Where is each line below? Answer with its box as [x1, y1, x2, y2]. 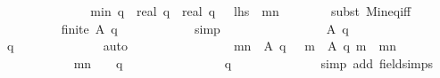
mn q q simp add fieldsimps [73, 53, 434, 72]
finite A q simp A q [61, 19, 349, 37]
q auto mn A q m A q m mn [6, 36, 396, 55]
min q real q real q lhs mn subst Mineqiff [90, 2, 411, 19]
